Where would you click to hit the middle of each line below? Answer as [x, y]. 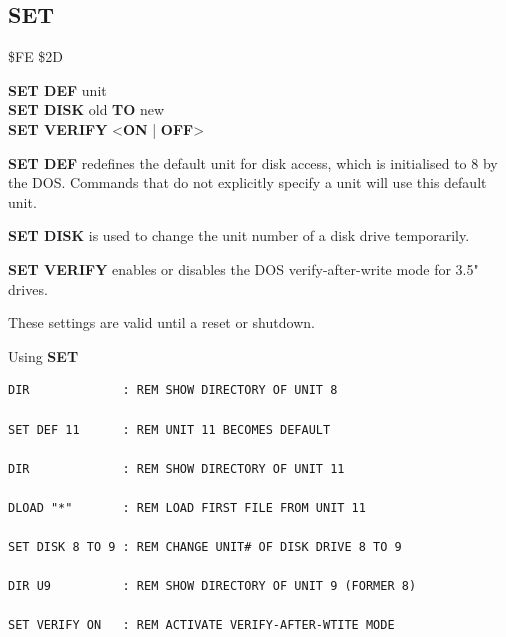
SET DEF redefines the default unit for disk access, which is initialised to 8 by [253, 162]
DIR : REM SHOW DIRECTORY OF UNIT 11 [176, 468]
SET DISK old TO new [86, 109]
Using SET [43, 355]
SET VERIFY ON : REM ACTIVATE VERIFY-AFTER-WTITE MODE [201, 625]
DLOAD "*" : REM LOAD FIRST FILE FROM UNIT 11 [187, 507]
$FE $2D [36, 56]
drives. [28, 288]
